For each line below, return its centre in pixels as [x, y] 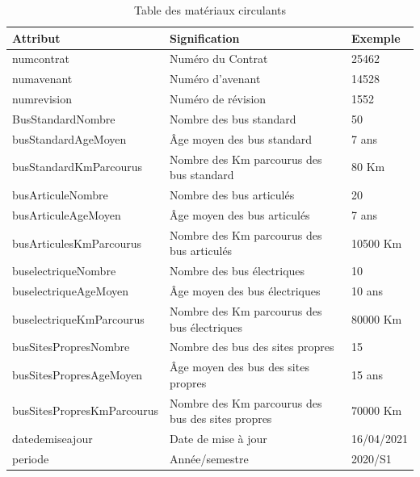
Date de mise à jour [218, 439]
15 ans [367, 374]
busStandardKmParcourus [78, 167]
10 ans [367, 291]
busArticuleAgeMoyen [67, 214]
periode [31, 458]
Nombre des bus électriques [237, 271]
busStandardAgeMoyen [69, 138]
